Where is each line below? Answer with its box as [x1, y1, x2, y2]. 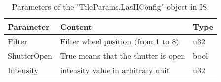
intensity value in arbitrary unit [60, 64, 170, 76]
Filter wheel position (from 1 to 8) [60, 36, 179, 47]
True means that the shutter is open [60, 50, 185, 61]
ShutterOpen [8, 50, 52, 61]
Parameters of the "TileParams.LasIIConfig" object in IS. [12, 1, 209, 12]
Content [60, 21, 92, 32]
